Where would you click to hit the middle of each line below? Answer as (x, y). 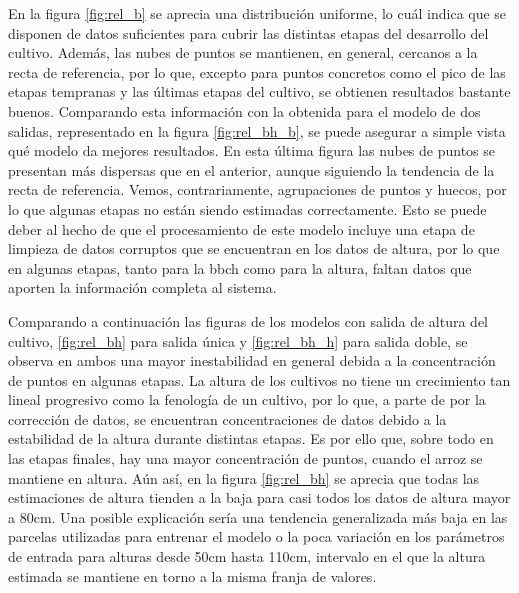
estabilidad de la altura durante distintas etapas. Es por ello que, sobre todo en (251, 438)
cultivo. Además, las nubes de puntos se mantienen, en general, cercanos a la (243, 52)
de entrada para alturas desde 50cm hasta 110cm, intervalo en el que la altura (247, 556)
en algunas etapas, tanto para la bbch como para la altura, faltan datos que (240, 267)
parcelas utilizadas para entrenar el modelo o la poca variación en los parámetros (256, 536)
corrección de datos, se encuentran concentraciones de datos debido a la (227, 418)
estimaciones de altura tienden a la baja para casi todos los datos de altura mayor (259, 497)
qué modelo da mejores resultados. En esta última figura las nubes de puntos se (252, 150)
